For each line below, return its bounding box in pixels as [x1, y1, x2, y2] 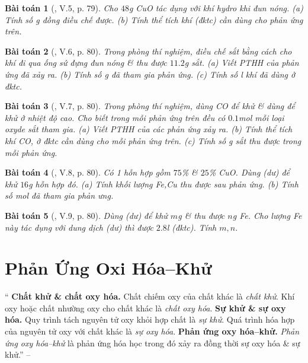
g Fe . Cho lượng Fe [232, 209, 302, 221]
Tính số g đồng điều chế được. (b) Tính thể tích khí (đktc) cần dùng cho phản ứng [5, 13, 303, 26]
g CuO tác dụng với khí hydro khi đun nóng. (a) [129, 2, 303, 14]
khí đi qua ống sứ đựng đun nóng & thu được [5, 56, 167, 69]
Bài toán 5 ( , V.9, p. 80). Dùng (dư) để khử [5, 209, 168, 221]
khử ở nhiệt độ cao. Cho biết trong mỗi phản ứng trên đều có [5, 111, 226, 123]
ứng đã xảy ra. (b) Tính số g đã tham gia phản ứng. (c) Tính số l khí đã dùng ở [5, 68, 296, 80]
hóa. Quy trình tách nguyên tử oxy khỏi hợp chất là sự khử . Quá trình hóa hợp [5, 313, 295, 326]
